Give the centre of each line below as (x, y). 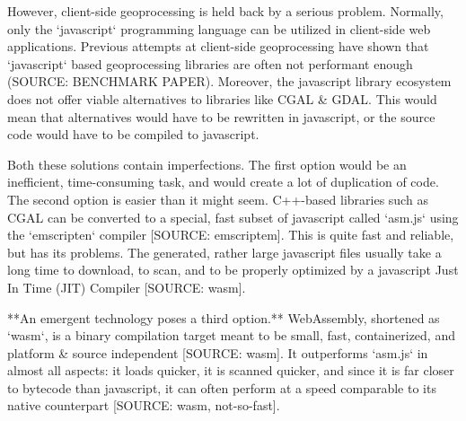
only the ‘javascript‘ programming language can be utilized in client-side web (219, 28)
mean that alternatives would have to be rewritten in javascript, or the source (221, 116)
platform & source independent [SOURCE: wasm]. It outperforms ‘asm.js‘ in (218, 352)
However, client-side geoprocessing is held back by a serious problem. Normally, (225, 11)
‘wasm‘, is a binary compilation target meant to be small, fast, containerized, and (231, 335)
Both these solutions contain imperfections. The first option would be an (207, 164)
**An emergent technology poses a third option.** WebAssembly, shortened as (224, 317)
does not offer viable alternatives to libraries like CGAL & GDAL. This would (222, 98)
